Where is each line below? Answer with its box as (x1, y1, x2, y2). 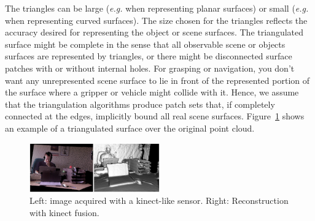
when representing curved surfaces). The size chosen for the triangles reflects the (5, 13, 308, 26)
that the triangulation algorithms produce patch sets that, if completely (5, 97, 275, 110)
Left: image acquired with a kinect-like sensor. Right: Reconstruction (29, 194, 289, 207)
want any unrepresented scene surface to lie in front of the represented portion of (5, 73, 310, 86)
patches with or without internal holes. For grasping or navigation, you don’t (5, 61, 295, 74)
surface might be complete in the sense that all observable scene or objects (5, 37, 286, 50)
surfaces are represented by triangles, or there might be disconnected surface (5, 50, 292, 62)
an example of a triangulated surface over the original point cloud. (5, 121, 255, 134)
